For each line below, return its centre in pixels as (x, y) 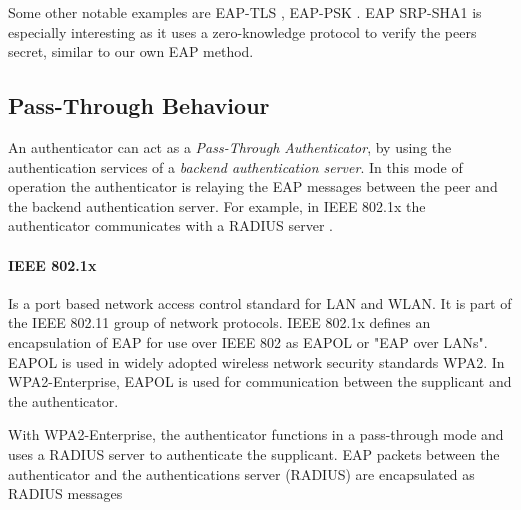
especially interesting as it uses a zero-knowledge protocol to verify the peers (242, 31)
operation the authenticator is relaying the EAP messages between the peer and (253, 186)
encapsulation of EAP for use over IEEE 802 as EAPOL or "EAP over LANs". (248, 341)
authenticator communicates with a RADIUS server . (170, 225)
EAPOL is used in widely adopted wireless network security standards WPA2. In (256, 361)
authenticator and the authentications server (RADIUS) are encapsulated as (241, 473)
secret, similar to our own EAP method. (131, 51)
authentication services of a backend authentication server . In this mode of (235, 166)
